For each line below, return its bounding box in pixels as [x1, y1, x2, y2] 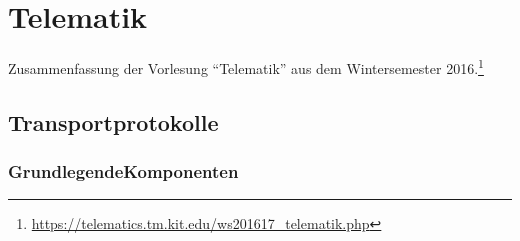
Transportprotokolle [8, 106, 219, 137]
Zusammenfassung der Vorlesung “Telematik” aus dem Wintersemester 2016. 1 [8, 55, 484, 78]
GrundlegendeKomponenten [8, 159, 239, 184]
